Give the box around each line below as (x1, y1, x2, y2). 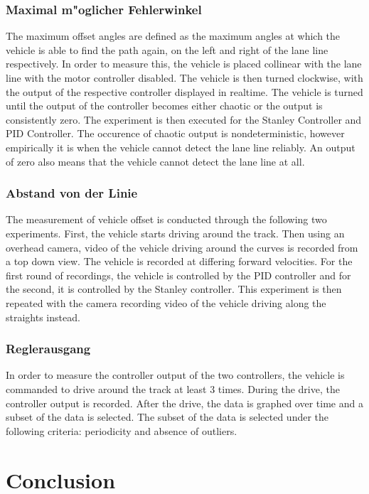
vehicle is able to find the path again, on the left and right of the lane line (6, 42, 328, 57)
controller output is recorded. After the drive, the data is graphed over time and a (6, 395, 363, 410)
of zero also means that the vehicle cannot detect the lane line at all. (6, 154, 305, 168)
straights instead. (6, 309, 80, 324)
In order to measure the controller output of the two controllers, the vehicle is (6, 367, 345, 382)
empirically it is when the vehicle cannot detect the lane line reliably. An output (6, 139, 355, 154)
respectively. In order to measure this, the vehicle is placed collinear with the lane (6, 56, 362, 71)
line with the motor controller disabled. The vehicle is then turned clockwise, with (6, 70, 363, 85)
